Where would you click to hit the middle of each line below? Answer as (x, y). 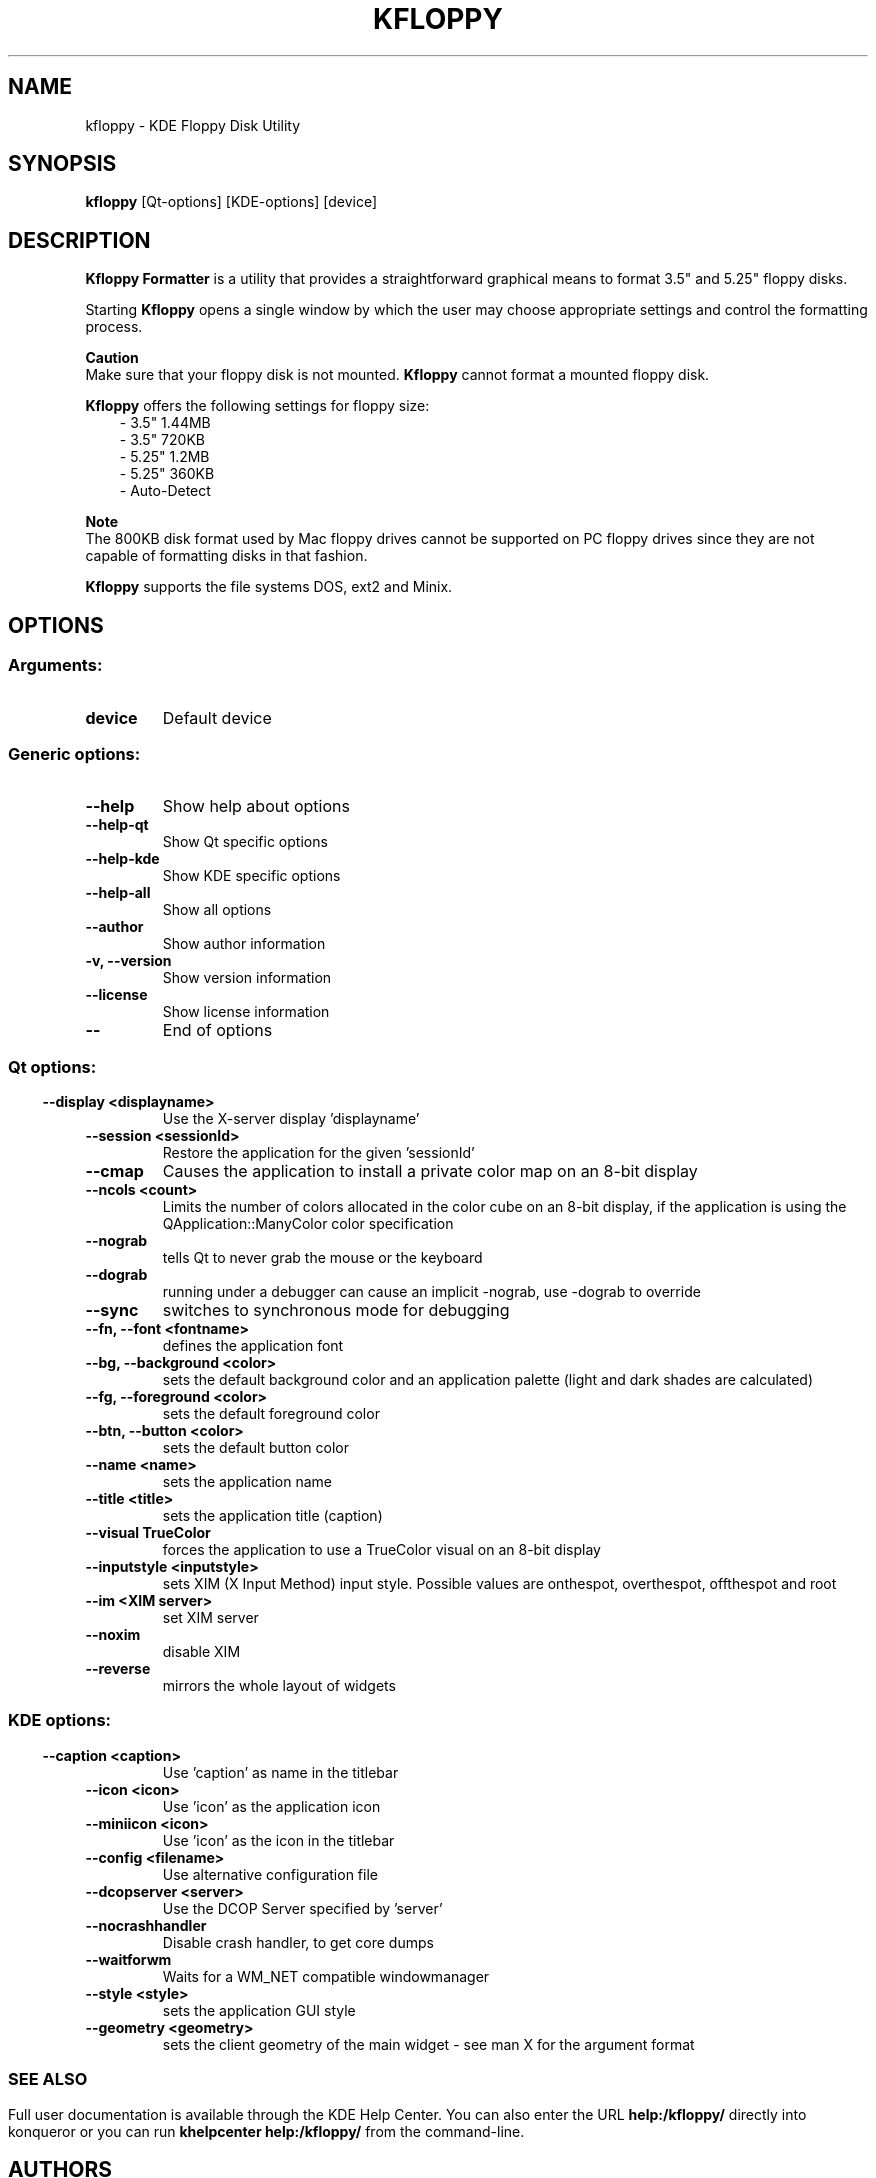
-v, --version (128, 961)
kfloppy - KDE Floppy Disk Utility (193, 125)
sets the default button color (255, 1447)
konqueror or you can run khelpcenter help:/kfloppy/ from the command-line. (266, 2131)
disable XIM (201, 1651)
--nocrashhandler (146, 1925)
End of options (217, 1030)
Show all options (217, 910)
